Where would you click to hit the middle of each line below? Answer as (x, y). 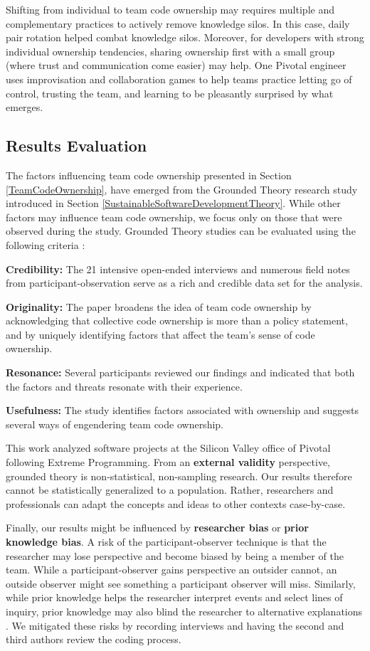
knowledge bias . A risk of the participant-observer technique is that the (166, 542)
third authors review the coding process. (94, 639)
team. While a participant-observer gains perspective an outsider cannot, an (171, 570)
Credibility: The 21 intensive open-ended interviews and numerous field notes (178, 269)
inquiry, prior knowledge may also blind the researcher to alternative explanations (184, 611)
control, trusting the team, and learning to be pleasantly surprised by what (170, 93)
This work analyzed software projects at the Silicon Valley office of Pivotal (168, 448)
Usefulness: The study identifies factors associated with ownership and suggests (182, 410)
